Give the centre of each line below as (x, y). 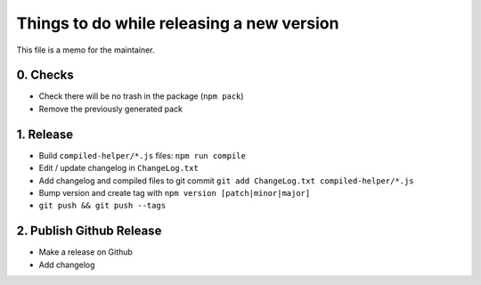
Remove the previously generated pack (110, 109)
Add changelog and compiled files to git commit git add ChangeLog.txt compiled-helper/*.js (226, 180)
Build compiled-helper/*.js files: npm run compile (143, 155)
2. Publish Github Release (89, 231)
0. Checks (45, 75)
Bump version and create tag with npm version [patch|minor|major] (175, 192)
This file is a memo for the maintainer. (86, 50)
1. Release (45, 134)
